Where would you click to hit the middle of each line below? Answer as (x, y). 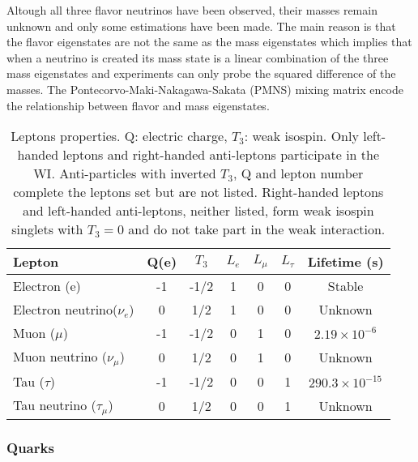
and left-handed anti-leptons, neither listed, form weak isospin (198, 211)
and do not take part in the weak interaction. (257, 229)
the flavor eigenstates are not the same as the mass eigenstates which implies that (209, 42)
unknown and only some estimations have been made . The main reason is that (201, 26)
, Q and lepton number (298, 173)
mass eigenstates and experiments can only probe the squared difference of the (201, 73)
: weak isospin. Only (301, 136)
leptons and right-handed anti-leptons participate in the (221, 155)
